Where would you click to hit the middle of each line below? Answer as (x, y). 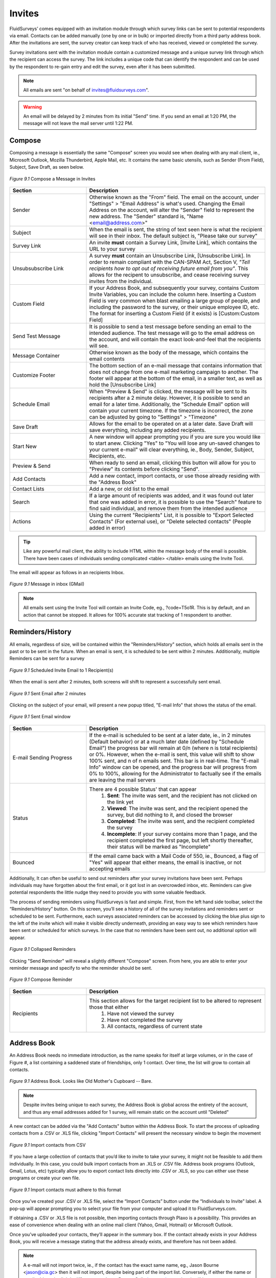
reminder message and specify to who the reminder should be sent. (81, 968)
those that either (109, 1007)
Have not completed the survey (145, 1020)
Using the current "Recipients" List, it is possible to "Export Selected (171, 515)
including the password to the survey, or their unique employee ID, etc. (174, 307)
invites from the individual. (121, 281)
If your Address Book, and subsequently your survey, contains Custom (174, 288)
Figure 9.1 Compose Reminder (41, 979)
